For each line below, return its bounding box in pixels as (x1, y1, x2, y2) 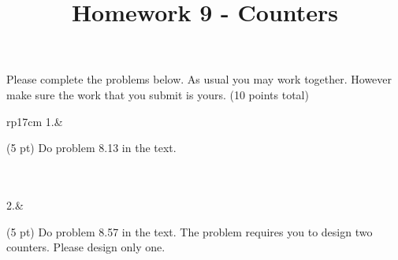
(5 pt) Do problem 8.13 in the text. (6, 139, 177, 156)
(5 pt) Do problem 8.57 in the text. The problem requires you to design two (6, 223, 373, 240)
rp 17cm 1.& (6, 113, 63, 129)
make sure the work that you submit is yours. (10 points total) (6, 86, 309, 102)
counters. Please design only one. (6, 239, 166, 255)
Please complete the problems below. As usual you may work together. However (6, 71, 392, 87)
